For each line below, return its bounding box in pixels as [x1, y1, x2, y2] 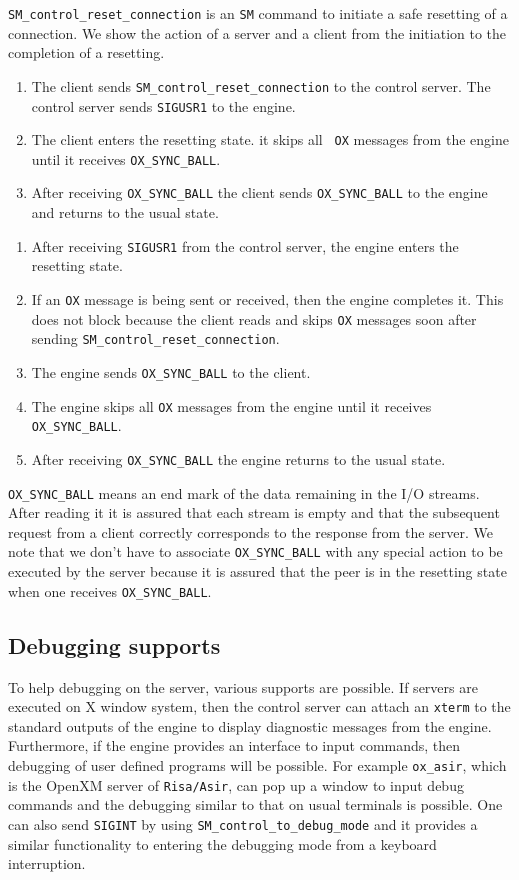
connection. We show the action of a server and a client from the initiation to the [8, 22, 507, 43]
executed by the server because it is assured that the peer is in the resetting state [8, 561, 507, 582]
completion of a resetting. [8, 42, 165, 63]
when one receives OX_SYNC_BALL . [8, 580, 212, 601]
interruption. [8, 853, 86, 874]
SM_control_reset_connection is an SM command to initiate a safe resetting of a [8, 3, 508, 23]
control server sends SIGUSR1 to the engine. [31, 95, 296, 116]
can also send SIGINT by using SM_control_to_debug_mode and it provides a [8, 813, 478, 834]
